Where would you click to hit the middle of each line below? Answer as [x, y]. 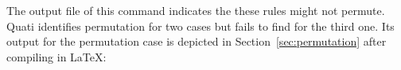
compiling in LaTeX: [56, 56]
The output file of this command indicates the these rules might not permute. [196, 10]
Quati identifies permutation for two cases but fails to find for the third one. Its [200, 26]
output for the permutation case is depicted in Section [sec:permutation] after [197, 41]
